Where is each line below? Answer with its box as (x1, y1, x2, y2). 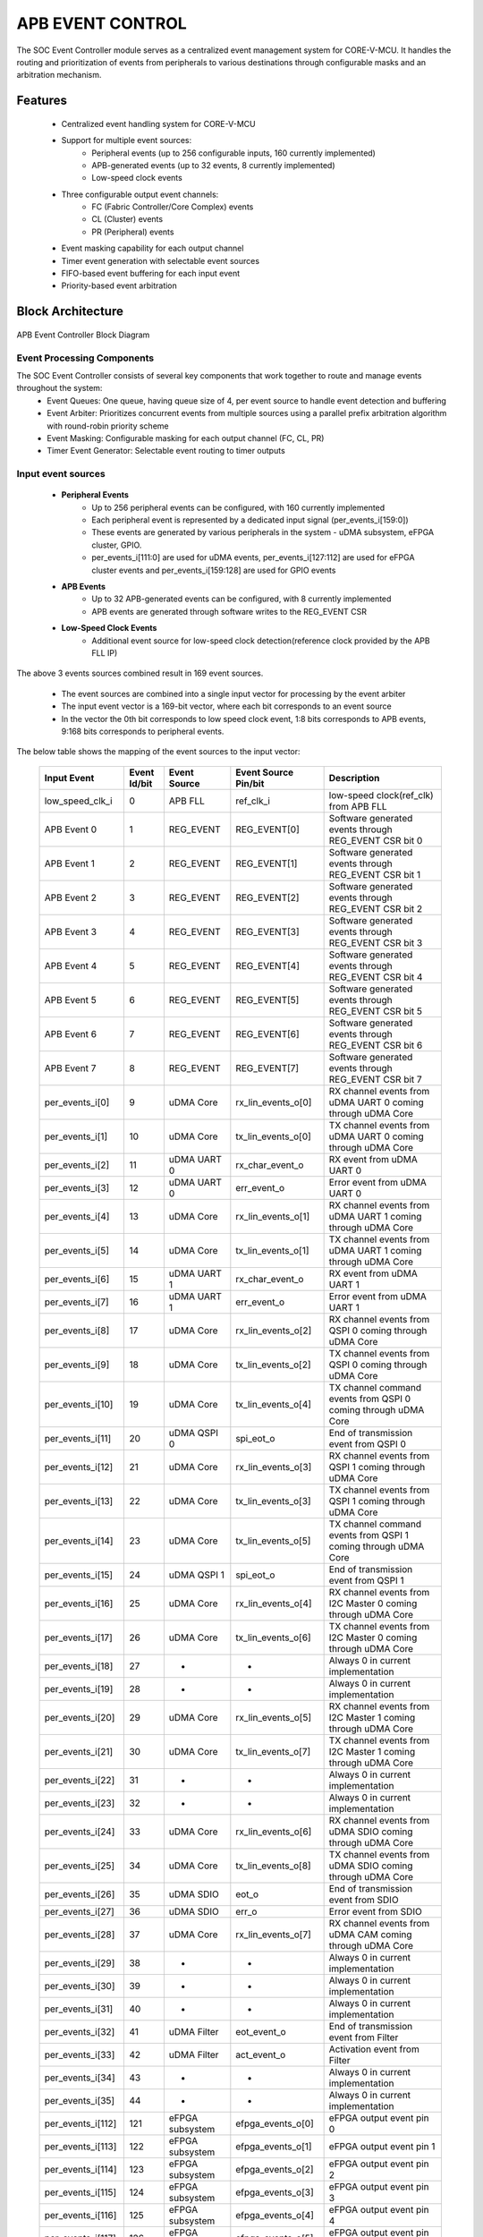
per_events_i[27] (44, 1905, 115, 1918)
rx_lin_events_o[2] (235, 1324, 312, 1337)
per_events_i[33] (44, 2048, 115, 2061)
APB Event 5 (44, 993, 97, 1006)
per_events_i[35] (44, 2094, 115, 2106)
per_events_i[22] (44, 1773, 115, 1786)
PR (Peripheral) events (91, 226, 174, 237)
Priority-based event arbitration (61, 280, 178, 291)
